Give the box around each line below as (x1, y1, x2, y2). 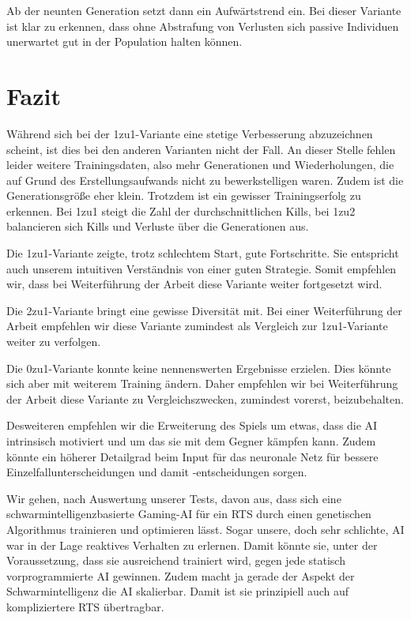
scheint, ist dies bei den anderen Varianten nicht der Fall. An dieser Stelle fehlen (6, 141, 396, 157)
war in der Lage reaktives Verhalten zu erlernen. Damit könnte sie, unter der (6, 536, 378, 553)
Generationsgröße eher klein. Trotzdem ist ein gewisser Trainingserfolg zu (6, 187, 361, 204)
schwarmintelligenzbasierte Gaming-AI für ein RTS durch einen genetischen (6, 505, 371, 522)
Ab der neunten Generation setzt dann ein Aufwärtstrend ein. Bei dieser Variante (6, 2, 402, 18)
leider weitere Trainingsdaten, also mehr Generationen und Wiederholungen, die (6, 156, 394, 173)
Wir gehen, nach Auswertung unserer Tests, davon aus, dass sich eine (6, 490, 341, 506)
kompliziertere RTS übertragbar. (6, 598, 164, 614)
